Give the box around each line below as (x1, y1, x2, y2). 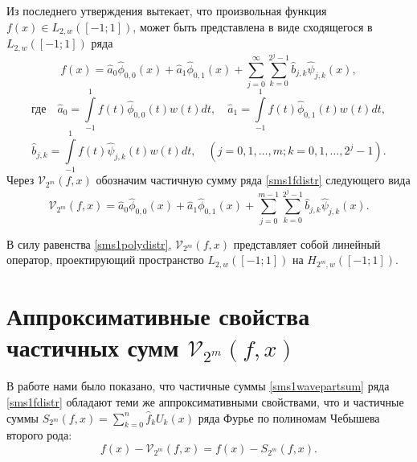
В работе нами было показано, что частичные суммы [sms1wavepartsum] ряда (6, 377, 390, 394)
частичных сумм (6, 331, 179, 364)
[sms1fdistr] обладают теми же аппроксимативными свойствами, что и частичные (6, 393, 404, 410)
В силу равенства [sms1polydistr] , (6, 235, 172, 252)
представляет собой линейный (233, 235, 381, 252)
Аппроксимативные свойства (6, 299, 310, 332)
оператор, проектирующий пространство (6, 251, 204, 268)
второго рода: (6, 427, 72, 443)
